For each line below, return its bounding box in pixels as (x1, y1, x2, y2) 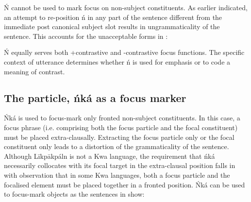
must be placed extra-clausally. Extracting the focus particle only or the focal (4, 132, 234, 142)
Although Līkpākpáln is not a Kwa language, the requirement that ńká (4, 151, 215, 161)
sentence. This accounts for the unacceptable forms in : (4, 31, 168, 41)
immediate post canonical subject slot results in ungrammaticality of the (4, 21, 220, 32)
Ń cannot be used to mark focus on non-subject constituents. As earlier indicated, (4, 2, 248, 12)
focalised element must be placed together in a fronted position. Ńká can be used (4, 179, 245, 189)
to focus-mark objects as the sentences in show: (4, 189, 145, 199)
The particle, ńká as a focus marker (4, 90, 186, 105)
